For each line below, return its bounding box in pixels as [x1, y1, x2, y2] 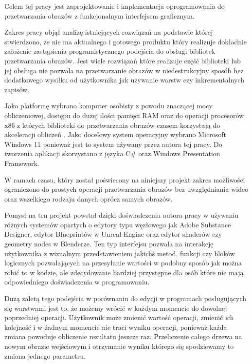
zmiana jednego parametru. [4, 350, 86, 361]
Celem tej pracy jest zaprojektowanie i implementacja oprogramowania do [4, 1, 225, 11]
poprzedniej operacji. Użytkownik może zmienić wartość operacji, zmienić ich [4, 312, 234, 323]
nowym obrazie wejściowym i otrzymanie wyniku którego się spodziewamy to [4, 341, 234, 351]
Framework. [4, 158, 39, 168]
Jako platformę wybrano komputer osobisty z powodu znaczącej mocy [4, 101, 213, 111]
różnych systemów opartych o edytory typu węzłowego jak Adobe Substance [4, 219, 231, 229]
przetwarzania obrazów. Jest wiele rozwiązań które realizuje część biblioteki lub [4, 55, 241, 65]
